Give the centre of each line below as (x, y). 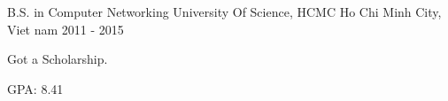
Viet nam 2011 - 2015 (66, 29)
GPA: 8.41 (35, 88)
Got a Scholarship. (58, 59)
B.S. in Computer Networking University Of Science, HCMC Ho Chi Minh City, (224, 12)
